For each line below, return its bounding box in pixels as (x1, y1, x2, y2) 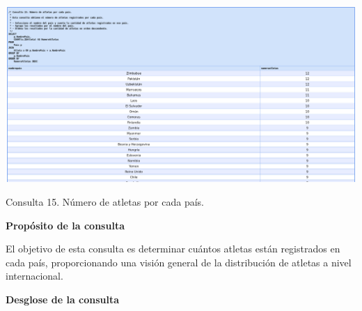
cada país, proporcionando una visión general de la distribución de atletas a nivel (6, 255, 352, 269)
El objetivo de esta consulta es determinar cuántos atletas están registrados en (6, 241, 340, 256)
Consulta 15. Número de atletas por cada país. (6, 195, 204, 209)
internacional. (6, 268, 63, 283)
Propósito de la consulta (6, 218, 125, 232)
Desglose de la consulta (6, 292, 120, 307)
